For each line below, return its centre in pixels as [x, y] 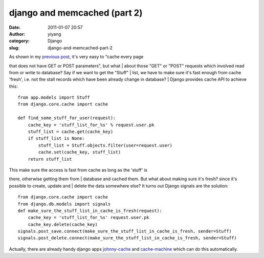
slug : [14, 48]
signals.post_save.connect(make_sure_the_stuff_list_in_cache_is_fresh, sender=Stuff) [125, 231]
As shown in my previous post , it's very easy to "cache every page [76, 57]
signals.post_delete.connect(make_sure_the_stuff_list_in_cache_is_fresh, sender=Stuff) [127, 238]
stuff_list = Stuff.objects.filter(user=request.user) [105, 145]
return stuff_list [50, 159]
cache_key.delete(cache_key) [63, 224]
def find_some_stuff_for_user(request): [67, 118]
